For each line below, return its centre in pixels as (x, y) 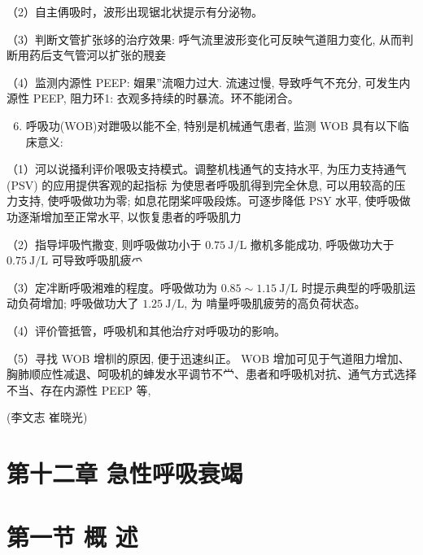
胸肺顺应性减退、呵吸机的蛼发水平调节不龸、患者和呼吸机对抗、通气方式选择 (211, 374)
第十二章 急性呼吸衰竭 (125, 473)
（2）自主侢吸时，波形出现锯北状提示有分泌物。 (135, 11)
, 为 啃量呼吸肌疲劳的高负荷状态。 (275, 303)
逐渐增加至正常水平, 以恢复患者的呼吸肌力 (129, 216)
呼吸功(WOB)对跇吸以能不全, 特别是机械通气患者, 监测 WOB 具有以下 (211, 125)
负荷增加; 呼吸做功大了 (78, 303)
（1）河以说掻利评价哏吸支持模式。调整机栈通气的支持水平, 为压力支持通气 (207, 169)
